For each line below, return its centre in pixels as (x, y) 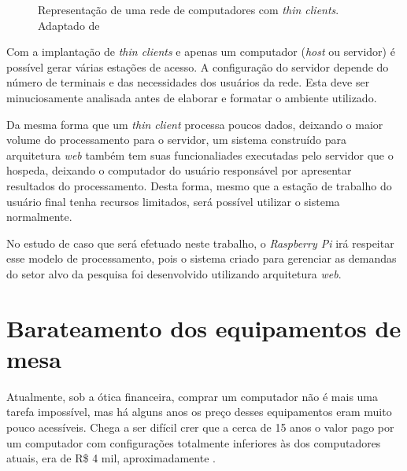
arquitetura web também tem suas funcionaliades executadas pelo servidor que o (200, 155)
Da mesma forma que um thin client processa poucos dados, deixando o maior (195, 124)
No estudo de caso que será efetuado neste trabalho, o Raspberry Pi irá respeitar (200, 243)
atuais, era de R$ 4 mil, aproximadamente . (111, 458)
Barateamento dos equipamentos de (204, 327)
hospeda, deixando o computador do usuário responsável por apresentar (179, 170)
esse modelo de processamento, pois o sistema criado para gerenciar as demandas (202, 258)
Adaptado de (69, 25)
